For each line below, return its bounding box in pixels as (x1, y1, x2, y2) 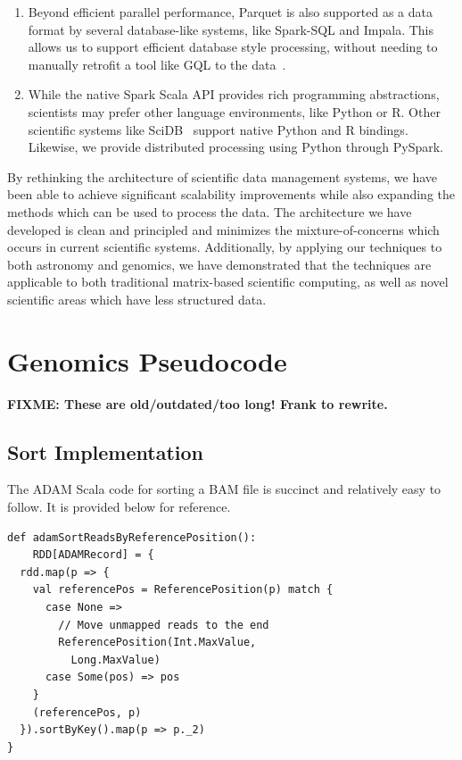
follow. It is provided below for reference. (7, 497, 231, 516)
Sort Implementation (7, 438, 203, 465)
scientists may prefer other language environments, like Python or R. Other (28, 102, 441, 121)
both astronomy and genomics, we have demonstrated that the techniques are (7, 255, 432, 273)
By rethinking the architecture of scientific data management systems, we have (7, 167, 438, 186)
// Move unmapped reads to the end (58, 618, 269, 631)
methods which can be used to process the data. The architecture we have (7, 202, 412, 221)
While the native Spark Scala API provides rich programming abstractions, (28, 85, 440, 104)
